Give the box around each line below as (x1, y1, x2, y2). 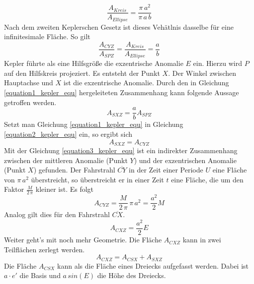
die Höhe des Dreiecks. (97, 270, 166, 281)
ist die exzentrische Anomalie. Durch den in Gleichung (63, 77, 229, 88)
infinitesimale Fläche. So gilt (4, 31, 90, 42)
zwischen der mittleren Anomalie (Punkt (4, 155, 128, 165)
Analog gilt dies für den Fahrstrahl (4, 209, 110, 220)
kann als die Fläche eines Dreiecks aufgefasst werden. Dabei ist (57, 260, 249, 271)
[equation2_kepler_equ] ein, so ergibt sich (4, 128, 133, 139)
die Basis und (19, 270, 61, 281)
